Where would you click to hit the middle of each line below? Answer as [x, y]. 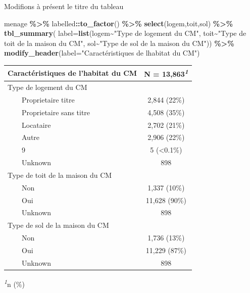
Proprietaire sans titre [56, 112]
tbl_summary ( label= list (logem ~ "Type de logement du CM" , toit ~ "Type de [125, 33]
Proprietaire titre [48, 99]
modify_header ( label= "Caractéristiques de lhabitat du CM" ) [102, 53]
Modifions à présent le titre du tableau [64, 6]
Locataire [36, 125]
